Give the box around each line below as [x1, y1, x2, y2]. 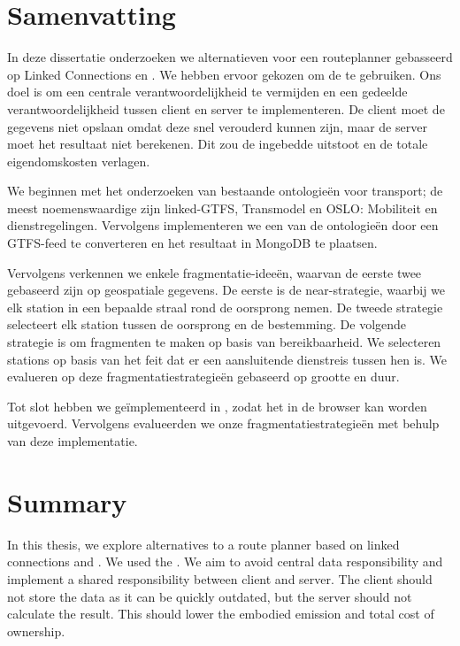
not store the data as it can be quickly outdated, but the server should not [7, 587, 412, 605]
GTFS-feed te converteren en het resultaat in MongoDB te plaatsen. [7, 234, 378, 252]
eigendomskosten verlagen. [7, 151, 150, 170]
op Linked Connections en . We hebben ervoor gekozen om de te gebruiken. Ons [7, 65, 441, 83]
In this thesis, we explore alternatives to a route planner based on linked [7, 534, 400, 553]
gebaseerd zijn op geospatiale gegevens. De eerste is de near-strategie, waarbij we [7, 281, 446, 299]
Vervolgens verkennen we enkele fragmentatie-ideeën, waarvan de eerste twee [7, 263, 422, 281]
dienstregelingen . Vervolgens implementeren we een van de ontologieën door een [7, 216, 439, 235]
